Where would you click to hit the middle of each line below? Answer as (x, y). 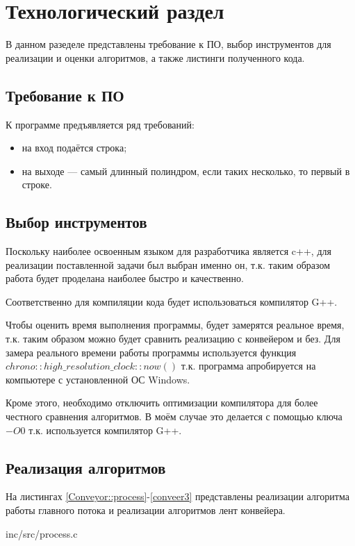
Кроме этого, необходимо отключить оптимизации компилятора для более (162, 403)
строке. (37, 184)
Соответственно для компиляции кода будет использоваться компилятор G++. (172, 301)
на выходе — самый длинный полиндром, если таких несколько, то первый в (186, 171)
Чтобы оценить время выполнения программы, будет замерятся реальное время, (175, 325)
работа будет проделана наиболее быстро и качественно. (125, 278)
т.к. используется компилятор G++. (105, 430)
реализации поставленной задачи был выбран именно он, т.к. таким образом (168, 264)
